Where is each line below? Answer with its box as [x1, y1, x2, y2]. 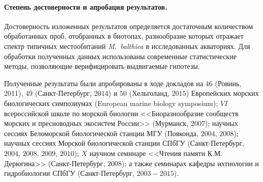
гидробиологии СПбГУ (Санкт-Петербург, [4, 168, 135, 178]
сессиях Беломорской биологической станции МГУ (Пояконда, [4, 127, 198, 138]
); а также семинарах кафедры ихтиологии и [122, 158, 259, 168]
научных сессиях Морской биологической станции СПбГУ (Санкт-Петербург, [4, 138, 245, 148]
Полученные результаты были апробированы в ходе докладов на [4, 77, 203, 88]
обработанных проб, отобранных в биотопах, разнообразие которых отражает [4, 31, 244, 41]
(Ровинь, [215, 77, 242, 88]
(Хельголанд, [129, 88, 170, 98]
